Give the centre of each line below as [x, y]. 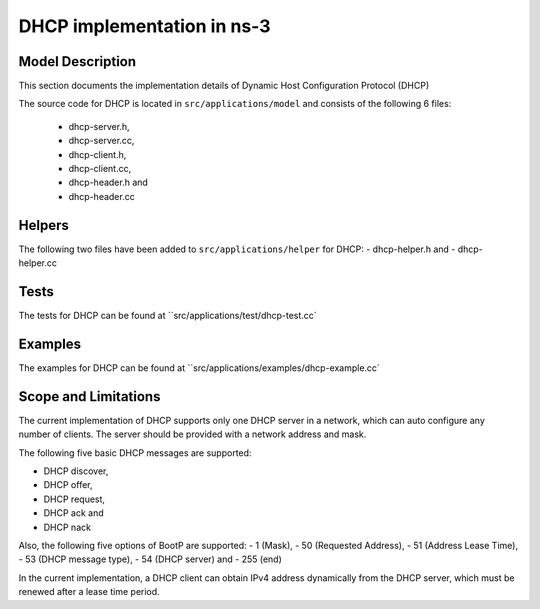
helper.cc [37, 263]
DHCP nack [67, 527]
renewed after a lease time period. [89, 592]
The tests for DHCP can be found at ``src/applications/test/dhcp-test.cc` [167, 315]
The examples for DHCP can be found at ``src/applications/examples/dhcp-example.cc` [199, 367]
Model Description [77, 61]
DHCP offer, [68, 485]
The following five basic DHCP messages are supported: [135, 452]
